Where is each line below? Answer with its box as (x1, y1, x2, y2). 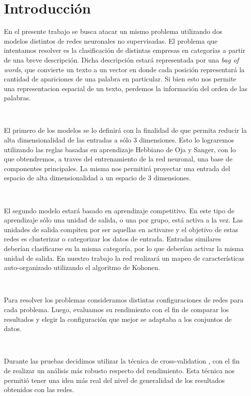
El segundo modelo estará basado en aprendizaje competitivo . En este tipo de (4, 205, 235, 215)
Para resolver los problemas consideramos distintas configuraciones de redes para (4, 295, 244, 305)
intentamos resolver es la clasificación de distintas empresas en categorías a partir (4, 45, 246, 55)
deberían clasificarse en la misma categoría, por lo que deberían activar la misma (4, 243, 244, 253)
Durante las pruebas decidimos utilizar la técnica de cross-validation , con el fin (4, 356, 240, 366)
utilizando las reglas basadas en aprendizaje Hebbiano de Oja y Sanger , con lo (4, 144, 236, 154)
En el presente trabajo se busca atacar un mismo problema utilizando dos (4, 26, 222, 36)
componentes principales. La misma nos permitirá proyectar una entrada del (4, 163, 231, 173)
